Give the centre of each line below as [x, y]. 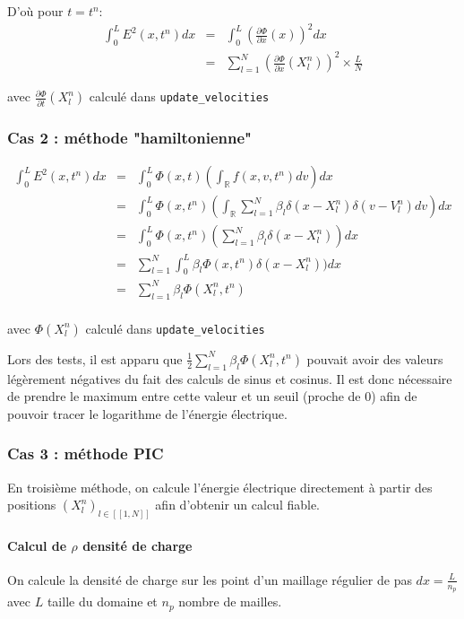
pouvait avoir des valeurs [375, 358]
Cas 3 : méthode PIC [86, 453]
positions [32, 505]
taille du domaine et [102, 602]
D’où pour [35, 11]
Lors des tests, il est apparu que [95, 358]
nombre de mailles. [230, 602]
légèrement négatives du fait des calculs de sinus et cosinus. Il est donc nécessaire [230, 378]
